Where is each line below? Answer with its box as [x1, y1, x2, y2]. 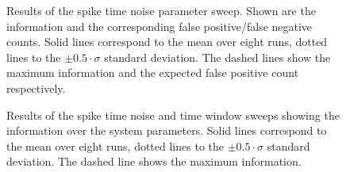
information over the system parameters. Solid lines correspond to [6, 122, 327, 139]
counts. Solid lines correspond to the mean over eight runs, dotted [6, 33, 328, 50]
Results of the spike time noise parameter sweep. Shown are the [6, 2, 316, 18]
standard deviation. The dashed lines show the [104, 48, 331, 65]
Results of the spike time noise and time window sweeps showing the [6, 106, 340, 123]
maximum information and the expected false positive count [6, 64, 299, 81]
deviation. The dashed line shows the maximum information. [6, 153, 302, 170]
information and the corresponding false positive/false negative [6, 17, 313, 34]
